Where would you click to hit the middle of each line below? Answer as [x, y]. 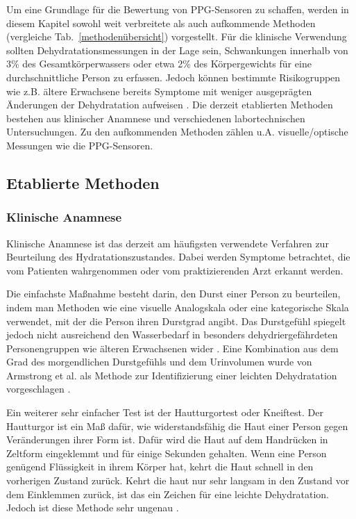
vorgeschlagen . [39, 389]
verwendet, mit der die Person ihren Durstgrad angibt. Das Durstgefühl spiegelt [176, 321]
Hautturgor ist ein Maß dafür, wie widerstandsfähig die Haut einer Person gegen [177, 426]
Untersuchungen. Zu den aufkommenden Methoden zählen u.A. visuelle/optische [177, 132]
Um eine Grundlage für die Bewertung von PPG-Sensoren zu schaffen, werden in [178, 9]
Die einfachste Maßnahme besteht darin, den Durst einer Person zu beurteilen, [173, 294]
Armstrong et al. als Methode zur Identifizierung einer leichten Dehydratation [172, 375]
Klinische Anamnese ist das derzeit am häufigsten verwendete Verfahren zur [168, 243]
